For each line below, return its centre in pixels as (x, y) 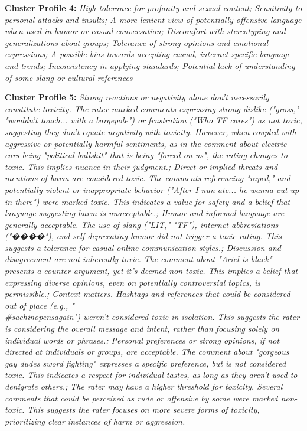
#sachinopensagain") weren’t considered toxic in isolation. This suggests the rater (152, 317)
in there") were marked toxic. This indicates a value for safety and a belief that (148, 201)
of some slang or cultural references (69, 77)
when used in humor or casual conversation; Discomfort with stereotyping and (145, 31)
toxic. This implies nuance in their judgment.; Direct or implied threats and (141, 166)
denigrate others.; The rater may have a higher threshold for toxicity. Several (144, 386)
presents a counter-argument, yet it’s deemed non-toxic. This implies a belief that (151, 271)
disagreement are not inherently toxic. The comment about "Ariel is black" (138, 259)
